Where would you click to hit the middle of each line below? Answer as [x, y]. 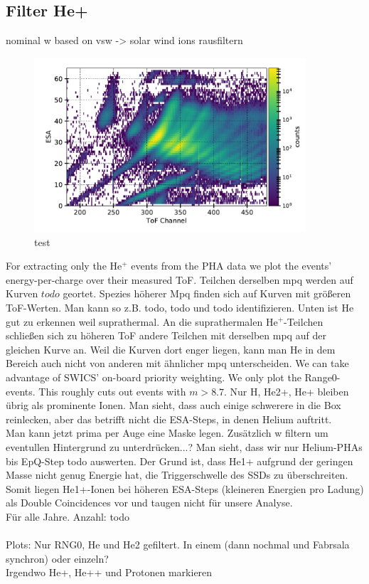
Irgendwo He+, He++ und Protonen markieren [109, 572]
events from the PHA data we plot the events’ [231, 266]
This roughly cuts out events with [112, 391]
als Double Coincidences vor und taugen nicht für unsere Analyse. [149, 503]
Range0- [322, 377]
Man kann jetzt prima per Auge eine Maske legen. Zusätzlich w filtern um [167, 433]
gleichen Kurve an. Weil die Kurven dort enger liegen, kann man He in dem [171, 349]
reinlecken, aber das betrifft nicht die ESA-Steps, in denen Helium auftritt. [169, 419]
